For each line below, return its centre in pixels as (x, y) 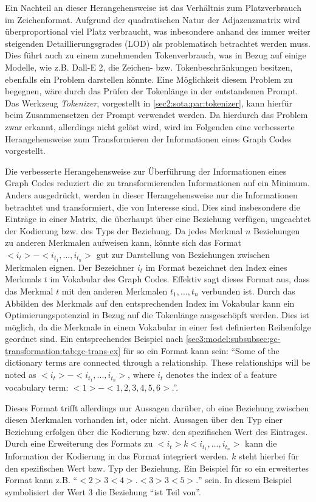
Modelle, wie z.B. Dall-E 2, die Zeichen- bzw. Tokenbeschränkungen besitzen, (149, 67)
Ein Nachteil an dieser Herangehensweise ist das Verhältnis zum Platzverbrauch (153, 7)
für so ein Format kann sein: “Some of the (201, 350)
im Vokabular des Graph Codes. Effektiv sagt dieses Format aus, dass (180, 279)
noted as (21, 375)
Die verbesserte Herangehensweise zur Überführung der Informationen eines (146, 171)
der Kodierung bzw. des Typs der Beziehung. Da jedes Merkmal (124, 230)
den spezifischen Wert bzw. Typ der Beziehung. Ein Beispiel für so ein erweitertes (157, 468)
